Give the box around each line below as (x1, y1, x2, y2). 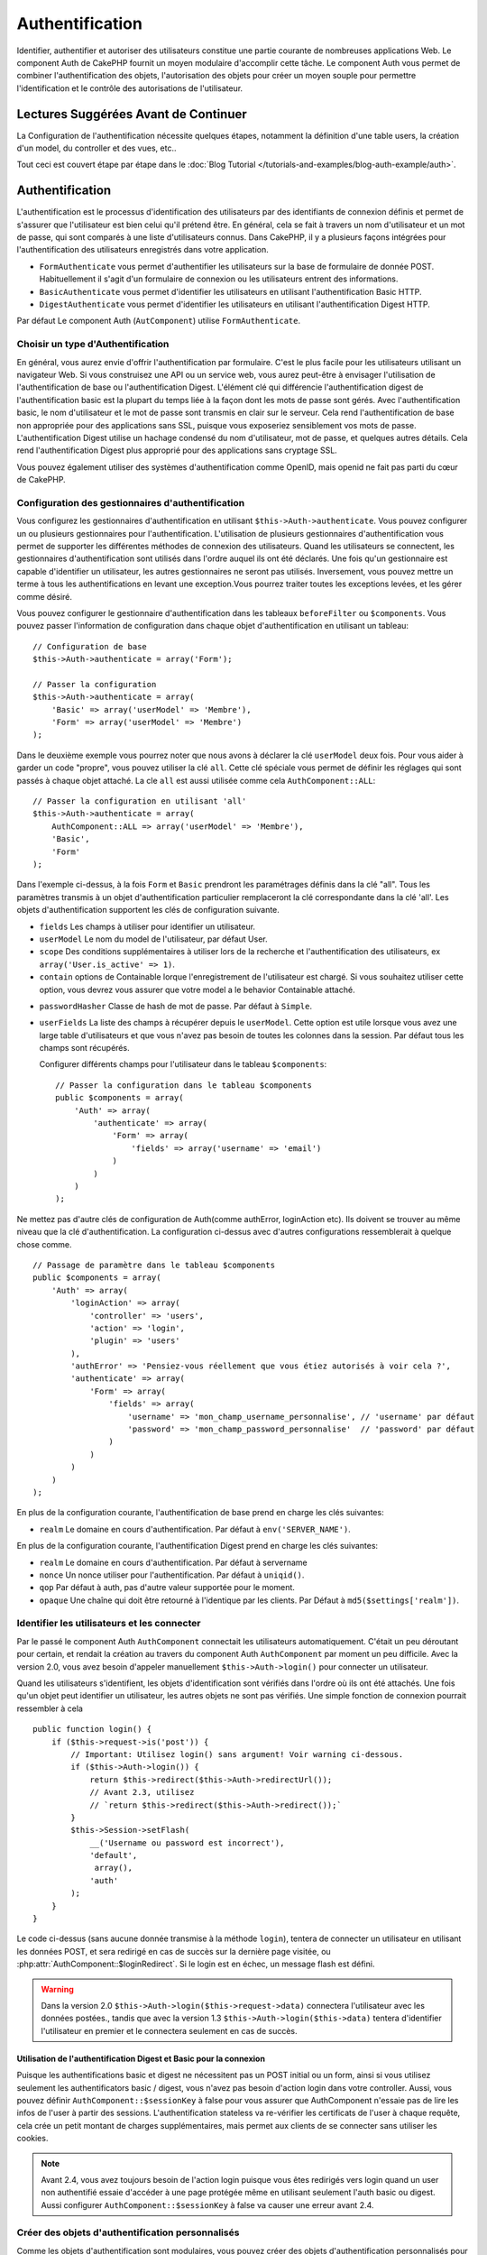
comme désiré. (16, 591, 72, 602)
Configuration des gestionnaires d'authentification (16, 496, 245, 509)
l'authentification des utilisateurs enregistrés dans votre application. (16, 244, 270, 255)
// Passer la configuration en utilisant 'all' (32, 796, 247, 806)
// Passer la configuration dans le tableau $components (55, 1080, 313, 1091)
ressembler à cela (16, 1703, 83, 1714)
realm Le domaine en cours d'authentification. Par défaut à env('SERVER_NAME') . (39, 1523, 351, 1534)
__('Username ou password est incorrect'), (89, 1837, 285, 1848)
